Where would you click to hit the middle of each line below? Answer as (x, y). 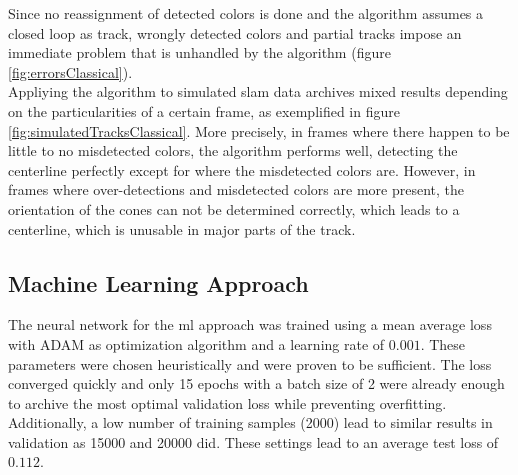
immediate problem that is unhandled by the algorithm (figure (199, 52)
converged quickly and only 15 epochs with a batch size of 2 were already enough (256, 383)
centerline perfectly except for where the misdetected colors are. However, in (242, 169)
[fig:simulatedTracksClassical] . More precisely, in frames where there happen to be (259, 130)
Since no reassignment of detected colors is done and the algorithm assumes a (246, 13)
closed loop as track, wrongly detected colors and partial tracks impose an (235, 32)
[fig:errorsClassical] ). (70, 71)
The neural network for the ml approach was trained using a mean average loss (250, 324)
